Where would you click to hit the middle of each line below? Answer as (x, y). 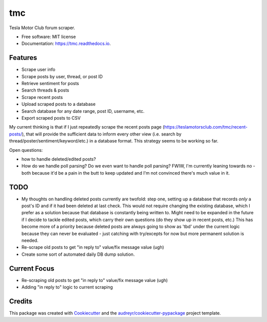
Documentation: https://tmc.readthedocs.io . (66, 44)
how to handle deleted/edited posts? (59, 159)
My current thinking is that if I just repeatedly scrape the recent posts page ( (87, 127)
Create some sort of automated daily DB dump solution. (78, 254)
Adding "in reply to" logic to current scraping (67, 287)
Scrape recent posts (42, 97)
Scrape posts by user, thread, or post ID (62, 76)
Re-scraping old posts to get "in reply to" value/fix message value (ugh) (95, 280)
